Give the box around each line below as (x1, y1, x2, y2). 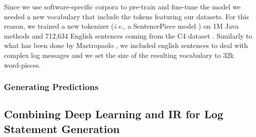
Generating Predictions (4, 81, 99, 93)
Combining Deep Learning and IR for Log (4, 106, 223, 122)
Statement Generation (4, 121, 120, 136)
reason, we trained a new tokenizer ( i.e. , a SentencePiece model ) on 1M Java (4, 21, 239, 31)
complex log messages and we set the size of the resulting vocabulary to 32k (4, 49, 234, 60)
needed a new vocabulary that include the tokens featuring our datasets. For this (4, 11, 249, 21)
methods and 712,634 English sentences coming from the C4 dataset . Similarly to (4, 30, 253, 41)
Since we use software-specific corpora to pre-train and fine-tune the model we (4, 1, 241, 11)
